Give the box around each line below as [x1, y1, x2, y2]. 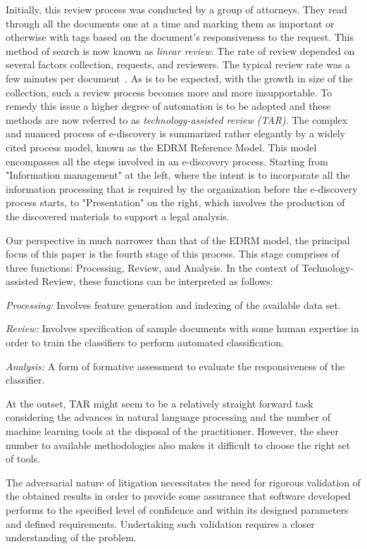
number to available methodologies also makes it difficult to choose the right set [6, 437, 351, 452]
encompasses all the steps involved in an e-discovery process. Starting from [6, 153, 328, 168]
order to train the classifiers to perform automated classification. [6, 335, 284, 350]
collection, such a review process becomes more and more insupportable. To [6, 84, 332, 99]
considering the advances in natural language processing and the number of [6, 410, 330, 424]
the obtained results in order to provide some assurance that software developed [6, 488, 351, 503]
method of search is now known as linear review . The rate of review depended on [6, 43, 355, 58]
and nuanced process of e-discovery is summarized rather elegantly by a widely [6, 126, 345, 141]
